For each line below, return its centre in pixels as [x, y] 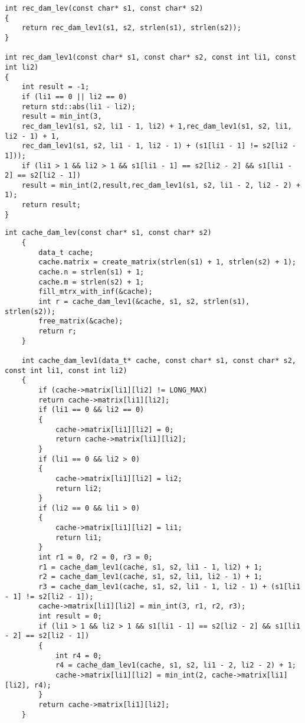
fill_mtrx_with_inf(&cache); [96, 292]
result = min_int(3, [62, 117]
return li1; [78, 537]
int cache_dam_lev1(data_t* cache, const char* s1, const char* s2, [159, 360]
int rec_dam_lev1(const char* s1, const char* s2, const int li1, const [150, 58]
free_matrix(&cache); [81, 321]
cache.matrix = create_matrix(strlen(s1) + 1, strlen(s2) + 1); [167, 262]
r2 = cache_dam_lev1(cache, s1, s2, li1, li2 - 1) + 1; [150, 577]
